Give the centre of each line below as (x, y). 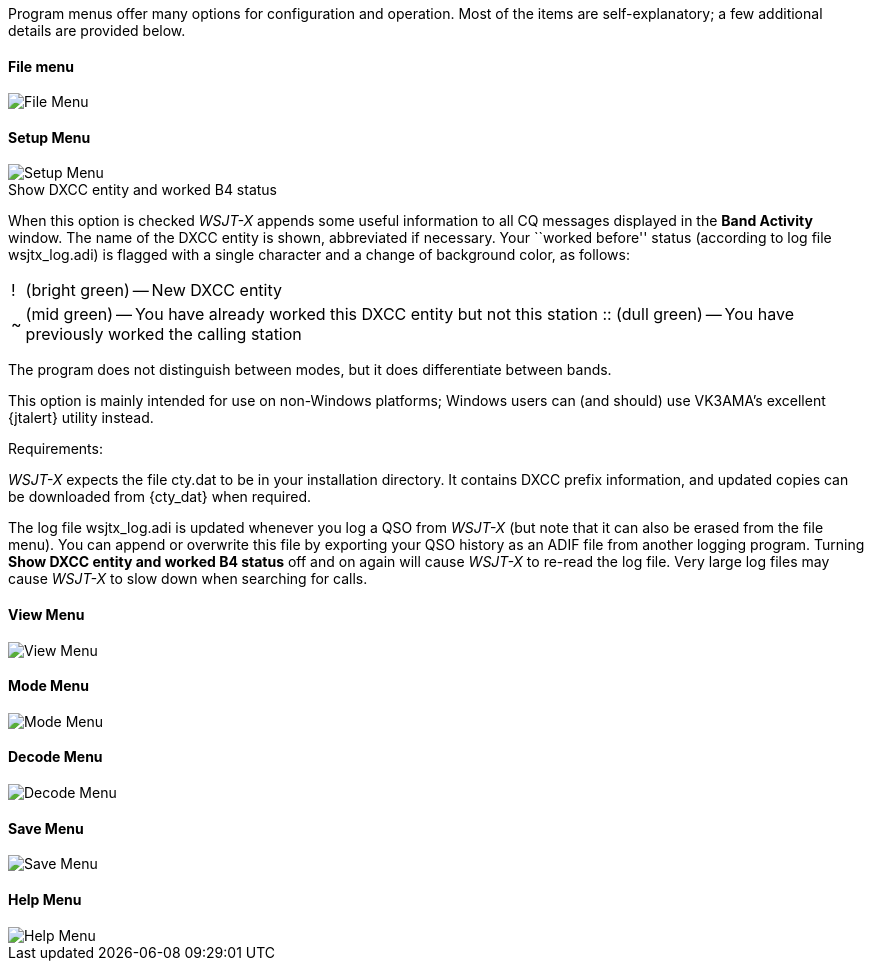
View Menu (46, 615)
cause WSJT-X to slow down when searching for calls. (188, 579)
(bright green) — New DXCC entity (153, 290)
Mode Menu (48, 686)
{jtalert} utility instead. (81, 418)
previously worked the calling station (163, 334)
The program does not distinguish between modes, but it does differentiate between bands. (310, 370)
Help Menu (45, 899)
